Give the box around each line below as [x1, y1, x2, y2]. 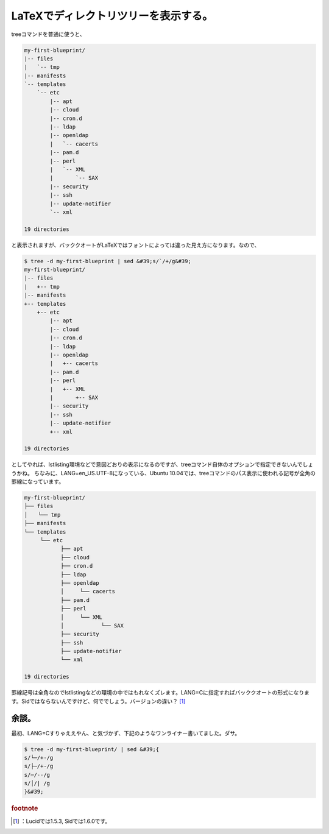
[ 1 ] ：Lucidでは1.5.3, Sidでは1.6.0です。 [13, 817, 111, 825]
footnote [11, 804, 38, 813]
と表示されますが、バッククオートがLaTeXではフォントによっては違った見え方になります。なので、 [11, 241, 260, 249]
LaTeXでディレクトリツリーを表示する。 [11, 9, 213, 23]
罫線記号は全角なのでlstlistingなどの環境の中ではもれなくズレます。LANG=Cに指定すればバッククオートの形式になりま [11, 689, 310, 696]
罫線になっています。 [11, 478, 64, 486]
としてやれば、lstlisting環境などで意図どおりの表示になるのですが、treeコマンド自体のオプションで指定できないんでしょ [11, 461, 314, 468]
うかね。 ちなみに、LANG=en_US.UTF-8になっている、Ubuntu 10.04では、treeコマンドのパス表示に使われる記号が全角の [11, 469, 316, 476]
